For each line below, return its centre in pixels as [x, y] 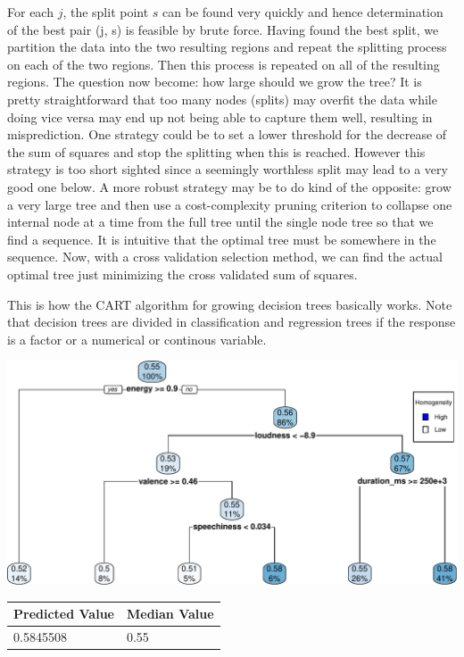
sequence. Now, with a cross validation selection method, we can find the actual [225, 257]
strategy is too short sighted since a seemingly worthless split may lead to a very [228, 169]
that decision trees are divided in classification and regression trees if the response [232, 322]
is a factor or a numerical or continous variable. [137, 339]
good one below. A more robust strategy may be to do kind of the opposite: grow [229, 186]
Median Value [170, 614]
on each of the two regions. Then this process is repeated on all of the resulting [224, 64]
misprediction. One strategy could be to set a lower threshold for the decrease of [227, 134]
